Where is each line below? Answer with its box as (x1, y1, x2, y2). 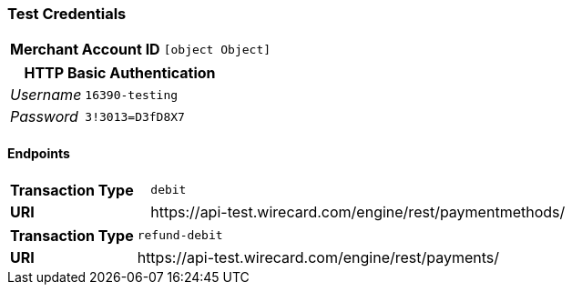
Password (10, 107, 78, 126)
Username (10, 86, 82, 105)
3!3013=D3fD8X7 (85, 109, 185, 124)
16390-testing (85, 87, 179, 102)
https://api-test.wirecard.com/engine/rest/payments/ (137, 247, 500, 267)
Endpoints (7, 145, 70, 161)
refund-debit (137, 228, 223, 243)
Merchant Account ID (10, 40, 160, 59)
